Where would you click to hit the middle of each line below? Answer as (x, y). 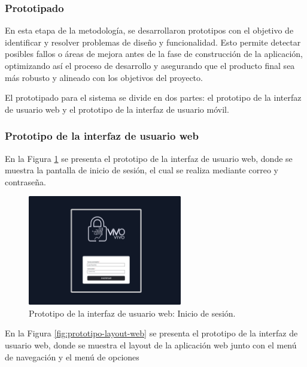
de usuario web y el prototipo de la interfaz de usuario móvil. (117, 109)
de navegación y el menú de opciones (72, 357)
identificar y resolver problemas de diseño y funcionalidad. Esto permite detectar (153, 42)
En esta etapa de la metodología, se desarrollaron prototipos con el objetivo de (149, 30)
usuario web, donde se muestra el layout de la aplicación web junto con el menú (151, 345)
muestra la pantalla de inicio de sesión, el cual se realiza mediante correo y (142, 170)
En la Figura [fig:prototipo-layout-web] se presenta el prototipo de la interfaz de (151, 333)
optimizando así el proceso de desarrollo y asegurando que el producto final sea (150, 65)
